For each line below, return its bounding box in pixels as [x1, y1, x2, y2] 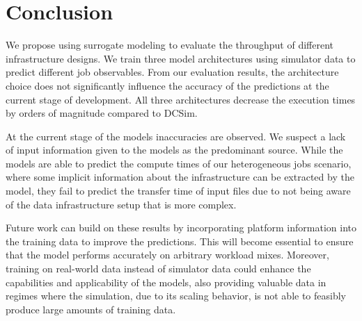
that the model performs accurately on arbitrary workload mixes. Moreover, [6, 247, 329, 262]
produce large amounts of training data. [6, 302, 176, 316]
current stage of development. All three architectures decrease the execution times [6, 92, 356, 106]
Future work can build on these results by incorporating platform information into [6, 220, 356, 235]
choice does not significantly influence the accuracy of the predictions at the [6, 78, 329, 92]
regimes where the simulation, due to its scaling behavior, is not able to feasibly [6, 288, 347, 303]
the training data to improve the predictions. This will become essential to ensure [6, 233, 354, 248]
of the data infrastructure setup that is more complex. [6, 197, 237, 211]
